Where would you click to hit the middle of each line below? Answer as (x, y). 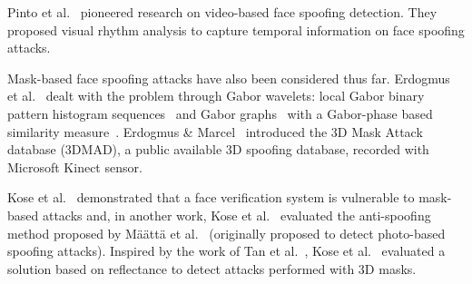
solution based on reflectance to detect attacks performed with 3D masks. (212, 268)
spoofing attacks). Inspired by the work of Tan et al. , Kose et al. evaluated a (226, 251)
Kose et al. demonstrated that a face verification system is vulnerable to (211, 197)
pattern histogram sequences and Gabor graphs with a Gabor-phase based (220, 113)
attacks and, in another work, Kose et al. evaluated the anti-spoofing (236, 215)
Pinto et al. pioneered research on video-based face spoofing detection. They (222, 12)
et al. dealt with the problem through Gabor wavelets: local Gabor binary (216, 96)
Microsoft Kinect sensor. (75, 166)
